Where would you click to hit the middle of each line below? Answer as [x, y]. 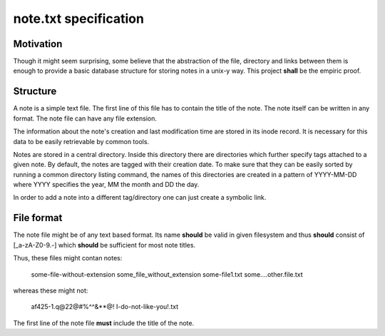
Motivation [38, 44]
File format [38, 218]
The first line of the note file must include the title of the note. [104, 323]
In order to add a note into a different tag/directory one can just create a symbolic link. [140, 198]
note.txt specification [78, 19]
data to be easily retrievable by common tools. [81, 141]
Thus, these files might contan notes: [68, 258]
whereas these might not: [51, 290]
